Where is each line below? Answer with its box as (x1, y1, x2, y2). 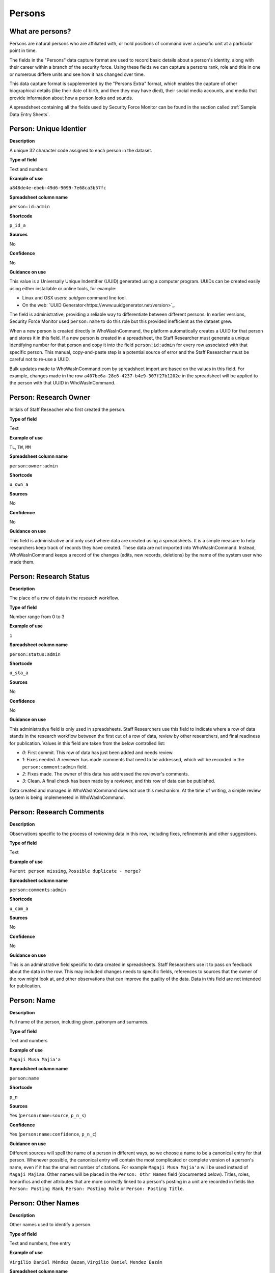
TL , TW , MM (9, 444, 31, 450)
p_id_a (9, 223, 26, 228)
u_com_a (9, 905, 29, 911)
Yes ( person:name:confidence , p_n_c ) (9, 1131, 97, 1138)
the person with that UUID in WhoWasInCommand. (9, 380, 116, 386)
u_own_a (9, 482, 29, 487)
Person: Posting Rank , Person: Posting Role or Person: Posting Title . (9, 1185, 184, 1192)
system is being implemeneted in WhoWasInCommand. (9, 794, 125, 800)
